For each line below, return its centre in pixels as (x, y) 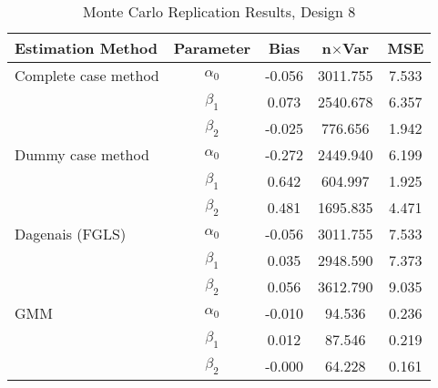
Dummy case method (82, 154)
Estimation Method (86, 48)
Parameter (212, 48)
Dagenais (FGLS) (71, 234)
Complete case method (87, 75)
